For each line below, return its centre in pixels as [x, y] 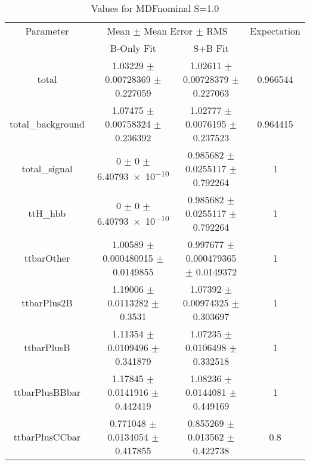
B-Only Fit [133, 48]
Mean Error [168, 31]
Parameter [47, 31]
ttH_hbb [47, 213]
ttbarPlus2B [47, 303]
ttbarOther [47, 258]
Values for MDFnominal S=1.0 [155, 8]
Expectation [275, 31]
